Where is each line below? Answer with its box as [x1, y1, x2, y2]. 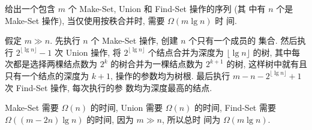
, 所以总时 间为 [161, 113, 221, 125]
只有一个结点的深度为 [5, 69, 89, 81]
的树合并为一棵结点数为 [110, 58, 203, 70]
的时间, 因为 [86, 113, 134, 125]
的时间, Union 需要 [90, 101, 163, 114]
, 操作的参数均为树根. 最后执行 [110, 69, 230, 81]
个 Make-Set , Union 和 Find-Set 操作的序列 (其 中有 [68, 2, 266, 14]
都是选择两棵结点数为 [13, 58, 97, 70]
